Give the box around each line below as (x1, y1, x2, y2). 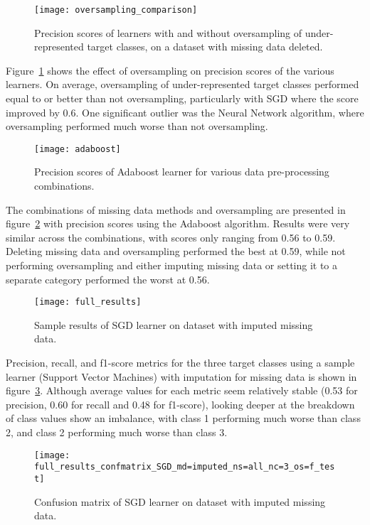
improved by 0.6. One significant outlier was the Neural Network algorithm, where (6, 104, 364, 119)
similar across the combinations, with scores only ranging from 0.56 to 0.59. (6, 229, 336, 244)
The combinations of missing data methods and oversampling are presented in (6, 202, 346, 217)
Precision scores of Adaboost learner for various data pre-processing (34, 164, 329, 179)
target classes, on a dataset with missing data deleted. (87, 39, 323, 54)
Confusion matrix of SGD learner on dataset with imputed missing (34, 494, 326, 509)
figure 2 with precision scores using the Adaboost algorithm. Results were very (6, 216, 350, 231)
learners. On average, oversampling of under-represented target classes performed (6, 77, 359, 92)
